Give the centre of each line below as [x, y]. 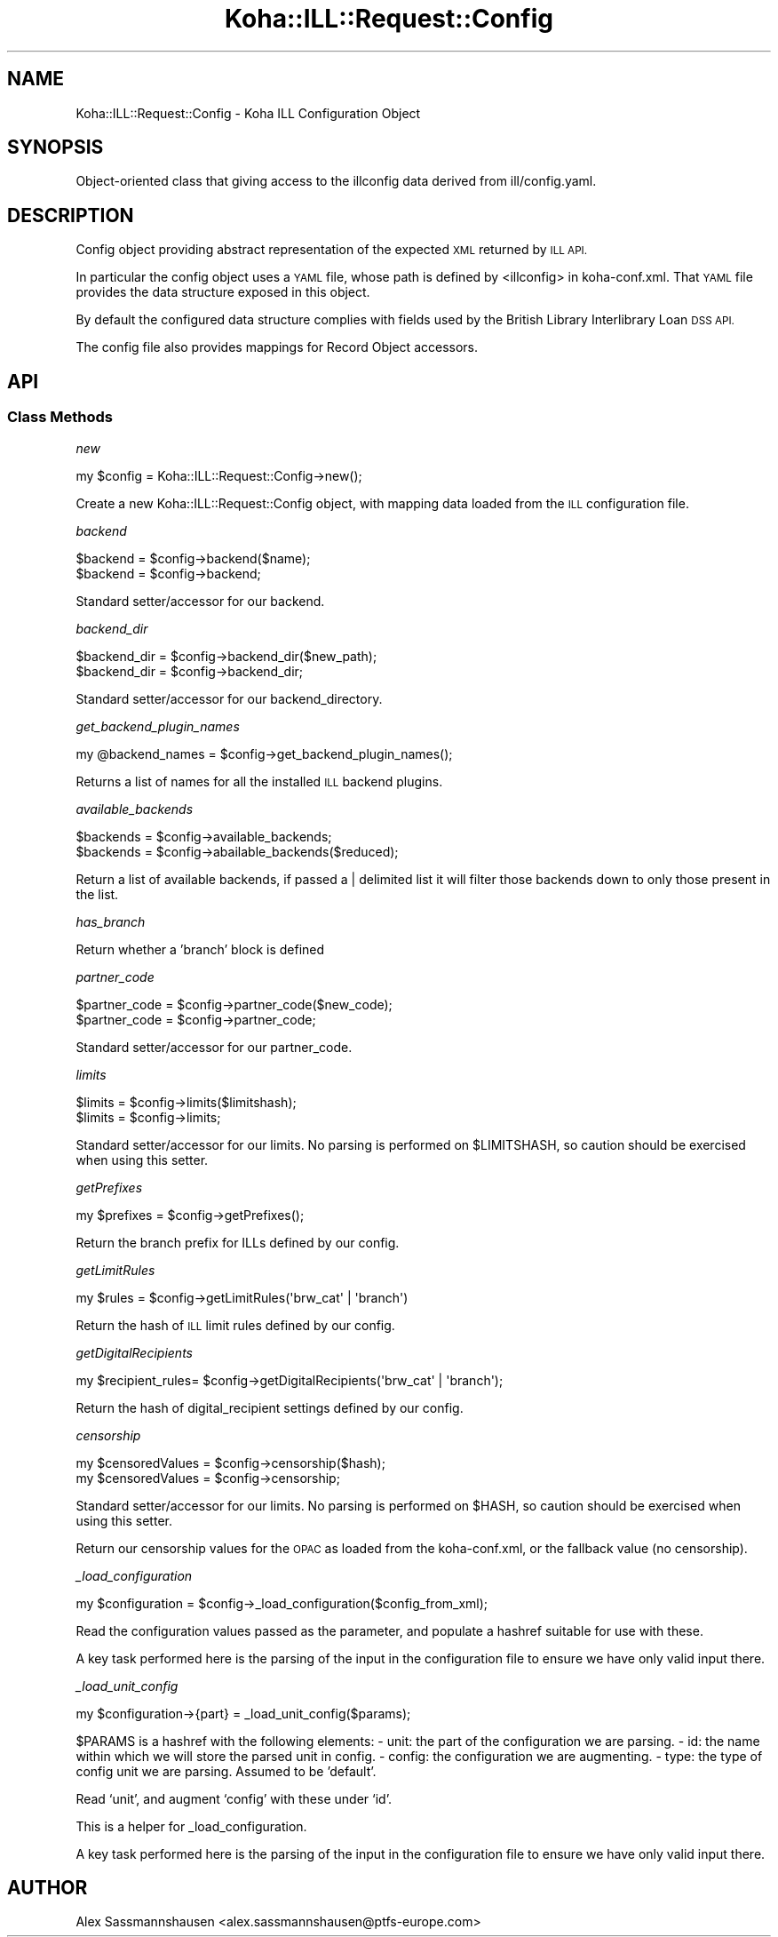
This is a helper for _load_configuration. [191, 1826]
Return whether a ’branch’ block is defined [200, 949]
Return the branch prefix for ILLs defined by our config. [238, 1242]
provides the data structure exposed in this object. [223, 292]
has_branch [111, 921]
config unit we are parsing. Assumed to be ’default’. [226, 1771]
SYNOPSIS [56, 147]
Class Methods [60, 417]
